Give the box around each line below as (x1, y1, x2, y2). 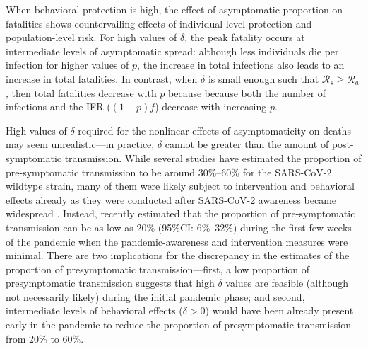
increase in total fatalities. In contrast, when (6, 71, 198, 86)
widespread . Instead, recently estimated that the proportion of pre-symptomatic (6, 206, 355, 221)
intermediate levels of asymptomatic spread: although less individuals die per (6, 43, 339, 58)
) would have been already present (205, 303, 354, 318)
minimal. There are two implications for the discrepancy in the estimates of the (6, 248, 350, 263)
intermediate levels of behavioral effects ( (6, 303, 183, 318)
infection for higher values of (6, 57, 129, 72)
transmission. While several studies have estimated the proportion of (64, 150, 362, 165)
